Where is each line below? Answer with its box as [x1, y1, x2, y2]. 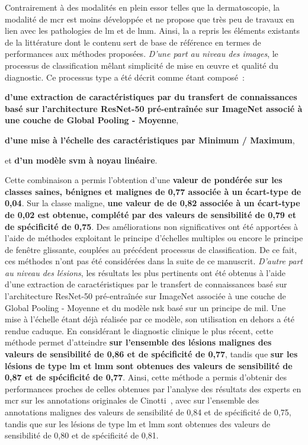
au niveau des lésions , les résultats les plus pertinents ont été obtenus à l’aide [5, 266, 285, 278]
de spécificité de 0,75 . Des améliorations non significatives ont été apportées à [5, 220, 298, 232]
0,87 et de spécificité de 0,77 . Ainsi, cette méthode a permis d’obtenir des [5, 371, 287, 383]
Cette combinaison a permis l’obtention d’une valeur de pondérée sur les [5, 174, 283, 186]
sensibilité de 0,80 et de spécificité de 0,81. [5, 429, 159, 441]
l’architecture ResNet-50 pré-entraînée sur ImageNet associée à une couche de [5, 290, 286, 302]
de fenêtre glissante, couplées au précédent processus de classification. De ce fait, [5, 243, 297, 255]
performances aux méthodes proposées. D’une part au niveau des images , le [5, 47, 278, 60]
